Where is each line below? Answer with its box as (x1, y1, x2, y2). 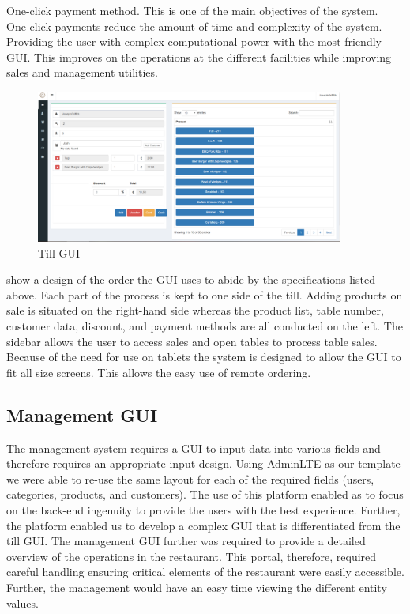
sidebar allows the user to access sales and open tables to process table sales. (6, 333, 378, 349)
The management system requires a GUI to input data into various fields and (6, 439, 381, 456)
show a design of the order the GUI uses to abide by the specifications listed (6, 271, 375, 288)
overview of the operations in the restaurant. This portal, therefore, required (6, 548, 377, 564)
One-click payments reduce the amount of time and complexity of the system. (6, 17, 382, 34)
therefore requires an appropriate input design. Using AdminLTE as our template (6, 455, 401, 472)
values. (6, 594, 39, 611)
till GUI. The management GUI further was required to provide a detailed (6, 533, 366, 549)
